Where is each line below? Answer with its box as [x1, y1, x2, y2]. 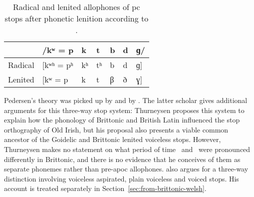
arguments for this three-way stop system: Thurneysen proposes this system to [4, 104, 245, 115]
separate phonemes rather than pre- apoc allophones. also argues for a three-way [4, 163, 249, 174]
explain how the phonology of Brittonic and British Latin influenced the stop [4, 114, 240, 125]
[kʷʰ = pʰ [42, 59, 73, 70]
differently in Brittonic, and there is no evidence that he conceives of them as [4, 153, 241, 164]
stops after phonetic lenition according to [4, 12, 149, 24]
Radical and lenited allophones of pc [13, 1, 140, 12]
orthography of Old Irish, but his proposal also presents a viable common [4, 124, 229, 134]
